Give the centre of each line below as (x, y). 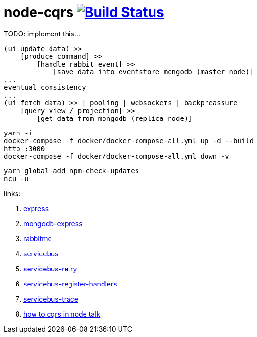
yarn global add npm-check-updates (72, 171)
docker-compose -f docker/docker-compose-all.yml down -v (117, 156)
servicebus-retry (50, 269)
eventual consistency (45, 87)
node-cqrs (39, 12)
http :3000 (25, 148)
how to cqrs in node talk (62, 314)
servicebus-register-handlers (70, 284)
